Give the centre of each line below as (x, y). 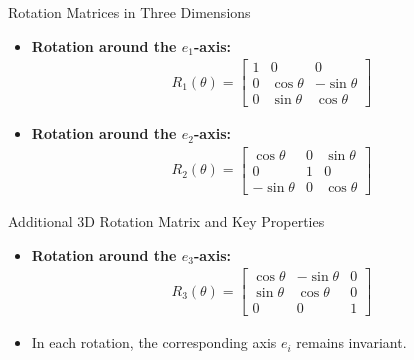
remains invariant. (351, 342)
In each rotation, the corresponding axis (154, 342)
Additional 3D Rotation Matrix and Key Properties (166, 221)
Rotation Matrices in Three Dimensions (129, 12)
